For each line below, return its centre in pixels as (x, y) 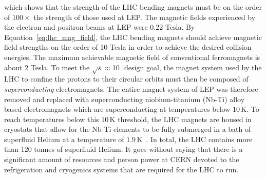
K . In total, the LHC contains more (195, 139)
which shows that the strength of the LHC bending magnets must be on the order (133, 7)
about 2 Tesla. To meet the (47, 67)
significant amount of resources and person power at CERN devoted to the (122, 159)
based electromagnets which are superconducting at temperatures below (117, 109)
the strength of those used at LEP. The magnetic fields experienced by (145, 17)
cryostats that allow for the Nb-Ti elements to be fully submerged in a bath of (128, 129)
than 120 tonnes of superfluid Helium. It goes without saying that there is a (123, 149)
